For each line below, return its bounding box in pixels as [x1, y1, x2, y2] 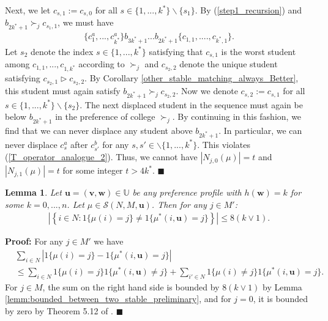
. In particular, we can [218, 124, 302, 137]
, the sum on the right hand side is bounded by [42, 280, 220, 293]
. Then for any [151, 197, 207, 210]
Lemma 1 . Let [5, 186, 62, 199]
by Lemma [263, 280, 302, 293]
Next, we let [5, 4, 51, 16]
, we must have [58, 16, 114, 29]
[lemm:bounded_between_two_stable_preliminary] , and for [5, 292, 231, 305]
